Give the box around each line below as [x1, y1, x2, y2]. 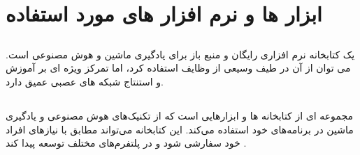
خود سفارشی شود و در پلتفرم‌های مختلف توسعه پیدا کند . [6, 136, 247, 150]
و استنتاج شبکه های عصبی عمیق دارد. [6, 74, 164, 88]
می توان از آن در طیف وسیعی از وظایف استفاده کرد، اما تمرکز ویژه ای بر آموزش [6, 60, 351, 75]
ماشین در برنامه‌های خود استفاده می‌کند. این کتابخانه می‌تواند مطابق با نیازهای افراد [6, 122, 354, 136]
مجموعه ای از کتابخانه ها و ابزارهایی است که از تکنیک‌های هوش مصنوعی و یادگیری [6, 108, 353, 122]
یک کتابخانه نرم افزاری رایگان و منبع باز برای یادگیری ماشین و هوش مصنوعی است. [6, 47, 355, 61]
